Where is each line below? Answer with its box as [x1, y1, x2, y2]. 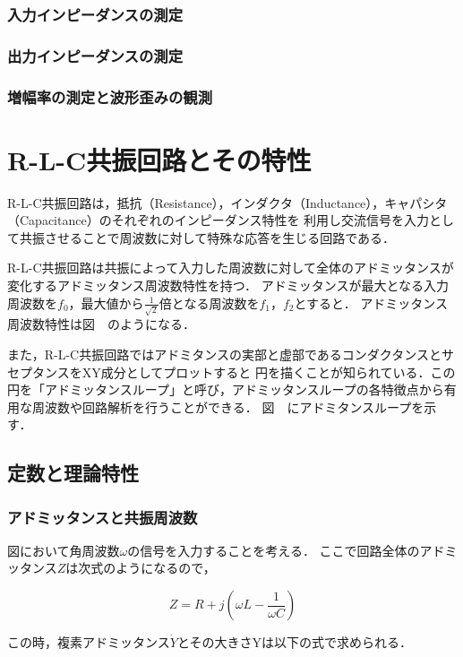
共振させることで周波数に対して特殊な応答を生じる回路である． [19, 228, 396, 246]
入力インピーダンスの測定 [7, 3, 183, 25]
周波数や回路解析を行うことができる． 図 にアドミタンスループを [31, 397, 424, 416]
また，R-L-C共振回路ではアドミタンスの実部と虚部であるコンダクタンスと [7, 344, 442, 363]
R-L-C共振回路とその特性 [7, 141, 312, 177]
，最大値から [68, 293, 144, 312]
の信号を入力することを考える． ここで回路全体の [127, 540, 420, 559]
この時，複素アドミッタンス [7, 633, 170, 652]
